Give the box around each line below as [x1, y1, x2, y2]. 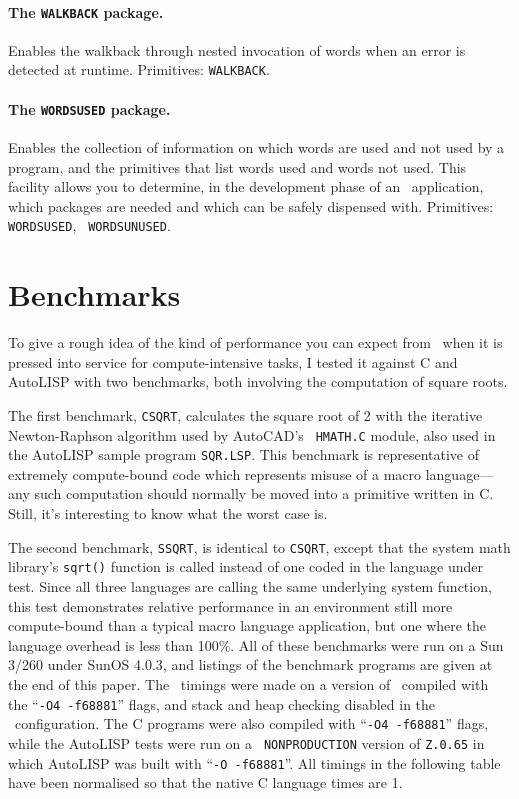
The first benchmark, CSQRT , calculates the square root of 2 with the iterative [8, 404, 483, 425]
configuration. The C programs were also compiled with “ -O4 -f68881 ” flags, [14, 713, 489, 734]
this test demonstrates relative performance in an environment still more [8, 595, 453, 616]
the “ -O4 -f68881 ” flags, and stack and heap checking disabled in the [8, 693, 436, 714]
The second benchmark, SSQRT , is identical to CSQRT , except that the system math [8, 536, 511, 557]
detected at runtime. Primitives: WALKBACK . [8, 59, 270, 80]
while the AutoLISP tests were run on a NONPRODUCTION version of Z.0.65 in [8, 732, 485, 753]
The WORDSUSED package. [8, 98, 171, 119]
